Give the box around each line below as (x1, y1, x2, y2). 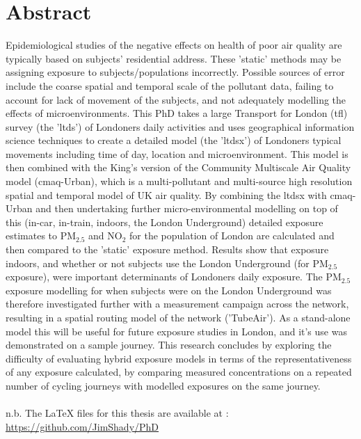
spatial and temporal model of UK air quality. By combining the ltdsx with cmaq (6, 187, 353, 202)
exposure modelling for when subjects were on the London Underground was (6, 282, 332, 297)
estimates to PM (6, 228, 77, 243)
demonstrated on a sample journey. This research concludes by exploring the (6, 337, 332, 352)
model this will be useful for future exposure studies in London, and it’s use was (6, 324, 347, 338)
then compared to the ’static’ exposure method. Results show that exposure (6, 242, 329, 257)
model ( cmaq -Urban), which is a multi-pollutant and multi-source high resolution (6, 174, 353, 189)
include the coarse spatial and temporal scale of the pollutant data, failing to (6, 78, 334, 93)
